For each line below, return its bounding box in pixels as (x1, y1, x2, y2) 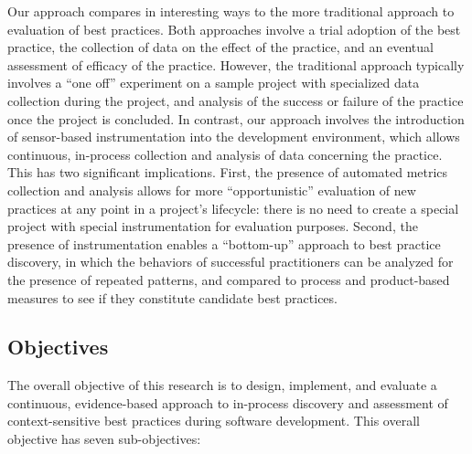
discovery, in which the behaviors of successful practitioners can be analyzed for (7, 252, 454, 271)
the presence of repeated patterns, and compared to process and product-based (7, 269, 450, 289)
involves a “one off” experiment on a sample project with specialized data (7, 73, 420, 92)
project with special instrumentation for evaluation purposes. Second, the (7, 216, 418, 236)
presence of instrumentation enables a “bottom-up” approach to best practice (7, 234, 441, 253)
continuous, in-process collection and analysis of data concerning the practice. (7, 144, 443, 164)
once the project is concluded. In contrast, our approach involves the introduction (7, 109, 465, 128)
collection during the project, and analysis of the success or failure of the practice (7, 90, 464, 110)
